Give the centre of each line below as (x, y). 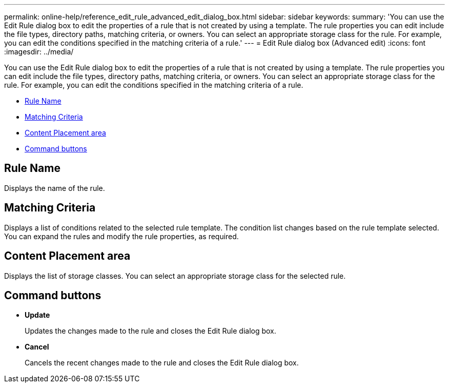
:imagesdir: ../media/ (39, 52)
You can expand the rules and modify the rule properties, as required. (121, 236)
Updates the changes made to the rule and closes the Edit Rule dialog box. (150, 331)
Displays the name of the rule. (55, 188)
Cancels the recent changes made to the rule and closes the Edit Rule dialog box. (162, 363)
